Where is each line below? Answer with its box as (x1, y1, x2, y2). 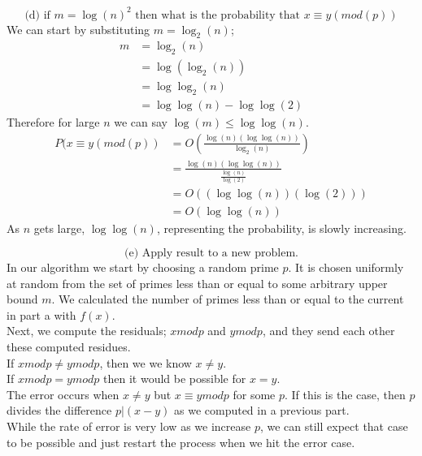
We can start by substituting (7, 20, 150, 37)
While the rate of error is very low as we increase (7, 418, 251, 435)
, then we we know (99, 354, 192, 371)
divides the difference (7, 402, 112, 419)
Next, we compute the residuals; (7, 322, 167, 339)
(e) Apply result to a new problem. (124, 247, 298, 260)
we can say (114, 114, 167, 131)
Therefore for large (7, 114, 100, 131)
